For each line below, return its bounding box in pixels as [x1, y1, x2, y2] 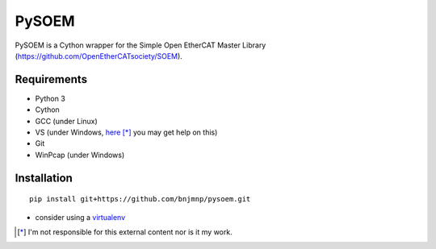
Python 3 [35, 93, 66, 103]
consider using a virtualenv [35, 212, 126, 222]
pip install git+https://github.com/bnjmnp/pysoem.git [29, 194, 251, 204]
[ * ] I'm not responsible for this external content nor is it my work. [17, 226, 233, 237]
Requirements [15, 73, 88, 86]
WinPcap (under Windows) [35, 150, 125, 160]
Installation [15, 171, 73, 185]
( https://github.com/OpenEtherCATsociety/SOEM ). [15, 51, 183, 60]
